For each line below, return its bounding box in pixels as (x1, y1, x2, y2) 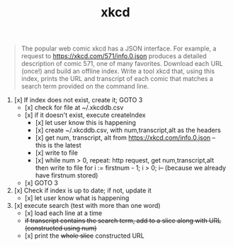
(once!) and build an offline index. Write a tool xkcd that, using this (21, 67, 215, 75)
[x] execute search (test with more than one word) (13, 202, 161, 210)
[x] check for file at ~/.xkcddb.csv (24, 104, 124, 112)
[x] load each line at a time (24, 209, 103, 217)
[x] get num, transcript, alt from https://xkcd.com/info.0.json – (35, 133, 216, 142)
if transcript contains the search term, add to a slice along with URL (24, 216, 222, 225)
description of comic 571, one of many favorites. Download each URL (21, 60, 223, 68)
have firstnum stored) (35, 171, 98, 180)
